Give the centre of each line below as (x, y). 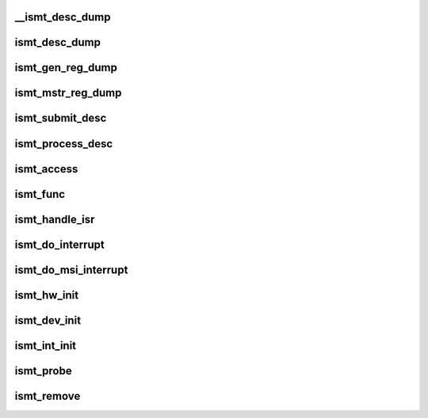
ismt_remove (48, 396)
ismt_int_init (46, 346)
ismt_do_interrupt (59, 244)
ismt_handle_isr (55, 219)
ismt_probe (43, 371)
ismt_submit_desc (61, 118)
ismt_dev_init (48, 320)
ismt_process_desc (64, 144)
